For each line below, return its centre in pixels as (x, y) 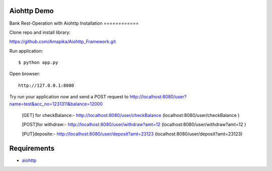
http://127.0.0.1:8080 (46, 85)
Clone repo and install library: (40, 32)
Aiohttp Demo (31, 11)
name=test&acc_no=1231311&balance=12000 (56, 104)
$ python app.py (38, 63)
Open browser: (25, 74)
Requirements (32, 148)
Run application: (26, 51)
